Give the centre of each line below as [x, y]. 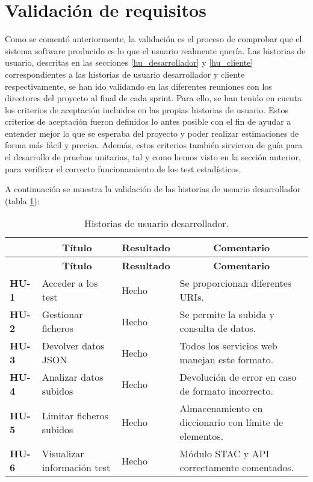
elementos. [202, 436]
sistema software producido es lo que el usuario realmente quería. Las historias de [155, 50]
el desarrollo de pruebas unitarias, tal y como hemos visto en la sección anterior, [153, 157]
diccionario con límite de [231, 422]
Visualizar [63, 454]
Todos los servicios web [228, 346]
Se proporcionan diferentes [236, 283]
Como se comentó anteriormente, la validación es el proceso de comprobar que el [153, 39]
